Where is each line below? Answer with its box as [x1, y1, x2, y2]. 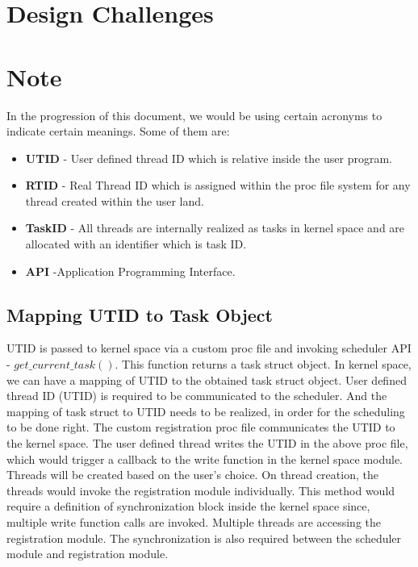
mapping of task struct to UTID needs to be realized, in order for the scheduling [6, 402, 405, 419]
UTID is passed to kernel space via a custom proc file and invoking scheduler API [6, 340, 412, 356]
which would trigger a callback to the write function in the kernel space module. [6, 450, 403, 467]
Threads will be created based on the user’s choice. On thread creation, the [6, 466, 378, 483]
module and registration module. [6, 545, 169, 562]
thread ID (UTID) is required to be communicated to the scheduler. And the [6, 387, 387, 404]
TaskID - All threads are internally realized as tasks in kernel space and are [25, 219, 405, 236]
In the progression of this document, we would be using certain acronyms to [6, 106, 382, 123]
